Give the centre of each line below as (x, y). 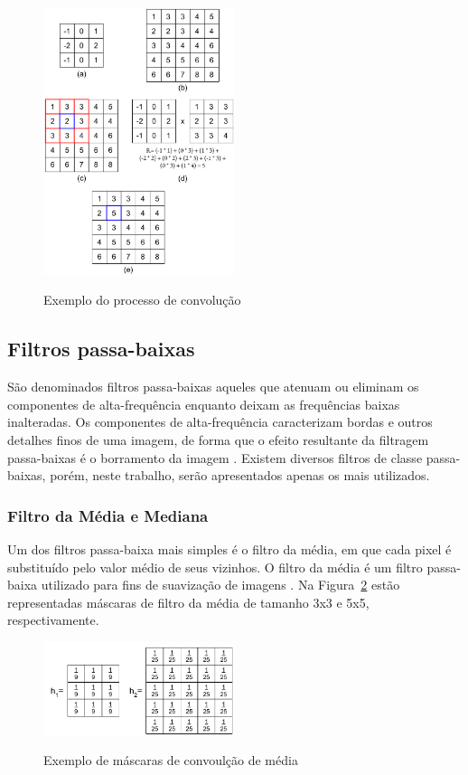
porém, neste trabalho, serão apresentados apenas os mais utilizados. (240, 475)
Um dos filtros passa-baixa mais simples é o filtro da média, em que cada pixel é (229, 548)
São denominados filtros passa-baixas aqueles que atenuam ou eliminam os (213, 387)
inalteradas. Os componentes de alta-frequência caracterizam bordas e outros (220, 422)
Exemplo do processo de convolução (142, 300)
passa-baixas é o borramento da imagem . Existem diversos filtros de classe (215, 457)
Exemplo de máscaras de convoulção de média (171, 760)
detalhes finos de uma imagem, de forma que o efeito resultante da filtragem (218, 439)
